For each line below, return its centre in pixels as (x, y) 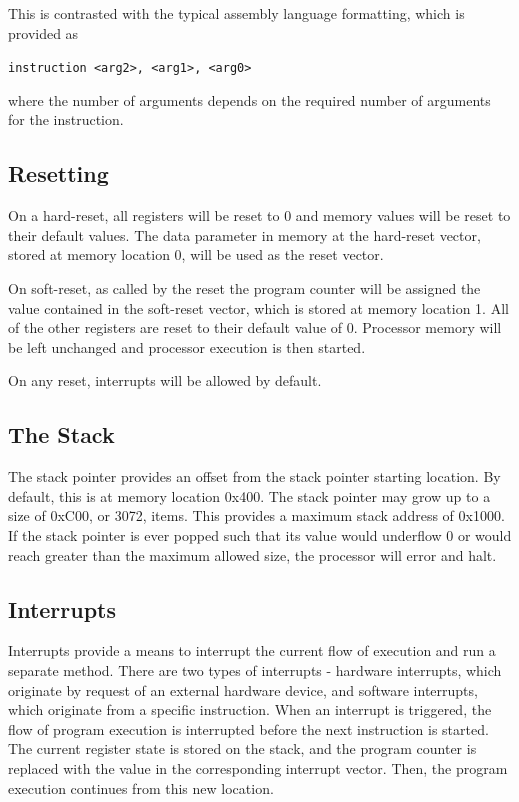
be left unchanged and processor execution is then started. (187, 346)
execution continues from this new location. (141, 787)
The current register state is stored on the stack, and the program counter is (242, 748)
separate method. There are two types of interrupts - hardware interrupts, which (255, 669)
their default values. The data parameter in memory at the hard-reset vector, (244, 234)
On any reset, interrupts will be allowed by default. (165, 380)
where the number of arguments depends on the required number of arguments (249, 99)
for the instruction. (66, 119)
